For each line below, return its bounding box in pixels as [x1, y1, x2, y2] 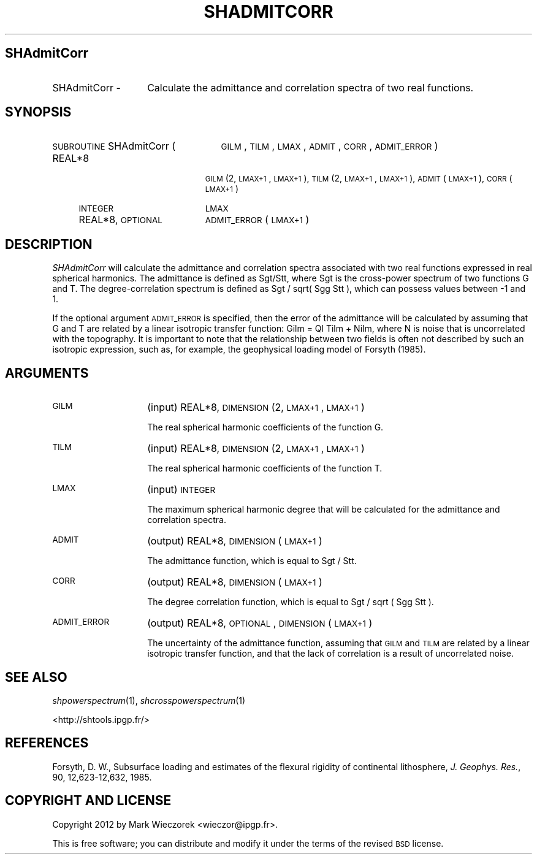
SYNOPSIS [5, 104, 72, 120]
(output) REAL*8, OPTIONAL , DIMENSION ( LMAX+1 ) [147, 617, 373, 630]
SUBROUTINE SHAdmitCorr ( [52, 140, 176, 153]
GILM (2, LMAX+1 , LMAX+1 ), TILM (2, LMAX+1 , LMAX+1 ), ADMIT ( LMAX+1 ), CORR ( [205, 173, 512, 184]
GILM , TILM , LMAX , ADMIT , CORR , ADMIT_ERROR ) [221, 140, 438, 153]
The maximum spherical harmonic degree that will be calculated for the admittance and [147, 504, 500, 515]
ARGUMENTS [5, 365, 89, 381]
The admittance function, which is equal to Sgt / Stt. [147, 555, 357, 567]
